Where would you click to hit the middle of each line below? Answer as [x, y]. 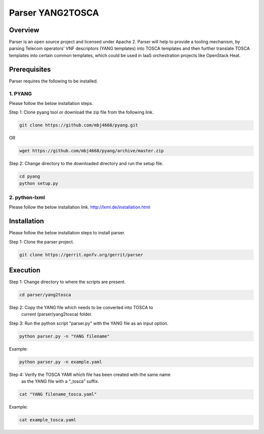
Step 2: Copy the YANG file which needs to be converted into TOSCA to [81, 308]
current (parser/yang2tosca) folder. [57, 314]
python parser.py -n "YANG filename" [65, 336]
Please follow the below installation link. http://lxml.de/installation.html [80, 207]
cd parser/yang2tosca [45, 295]
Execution [25, 270]
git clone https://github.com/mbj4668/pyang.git [79, 125]
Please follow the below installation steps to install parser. [67, 233]
